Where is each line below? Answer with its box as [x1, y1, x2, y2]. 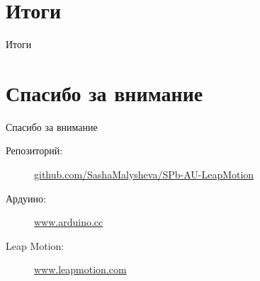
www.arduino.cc [34, 214, 103, 229]
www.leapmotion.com [34, 262, 127, 277]
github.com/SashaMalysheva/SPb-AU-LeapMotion [34, 167, 254, 182]
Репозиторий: [6, 143, 63, 158]
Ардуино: [6, 190, 46, 205]
